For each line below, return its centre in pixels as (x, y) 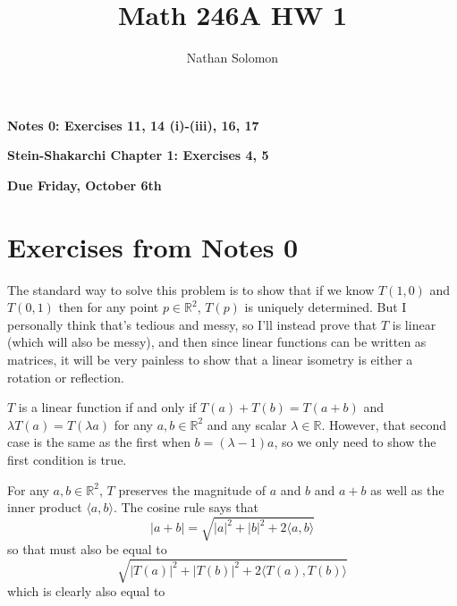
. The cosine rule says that (186, 507)
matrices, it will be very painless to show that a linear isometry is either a (210, 359)
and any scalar (247, 424)
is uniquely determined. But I (326, 307)
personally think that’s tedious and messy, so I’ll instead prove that (192, 324)
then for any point (109, 307)
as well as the (407, 489)
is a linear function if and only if (107, 407)
